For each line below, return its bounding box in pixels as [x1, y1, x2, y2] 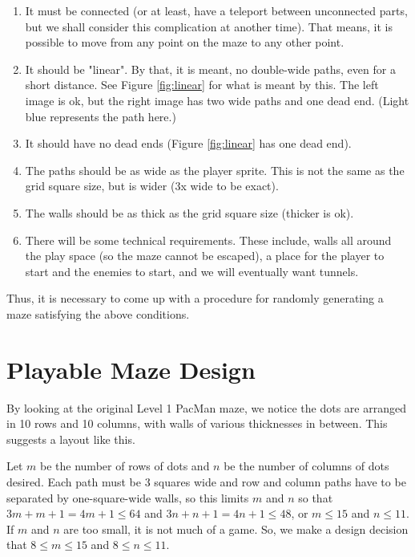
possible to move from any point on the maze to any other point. [25, 34, 344, 51]
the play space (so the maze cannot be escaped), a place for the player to [25, 247, 385, 264]
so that [298, 489, 333, 506]
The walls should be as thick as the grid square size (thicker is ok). [25, 204, 354, 221]
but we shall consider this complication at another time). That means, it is [25, 18, 393, 35]
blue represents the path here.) [25, 108, 176, 124]
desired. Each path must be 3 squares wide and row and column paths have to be [6, 474, 406, 490]
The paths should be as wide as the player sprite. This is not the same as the [25, 161, 405, 178]
